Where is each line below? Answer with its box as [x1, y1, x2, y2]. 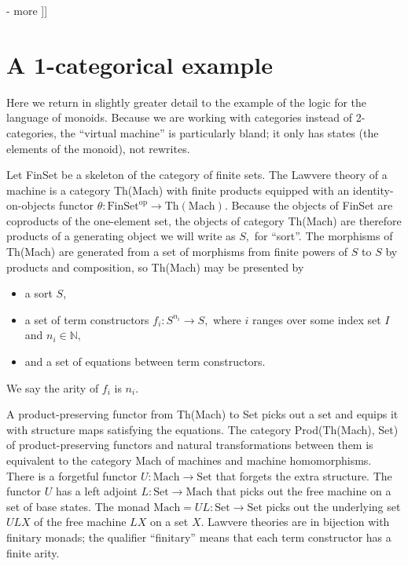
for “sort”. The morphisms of [254, 228, 393, 244]
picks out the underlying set [266, 498, 401, 514]
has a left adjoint [55, 483, 138, 499]
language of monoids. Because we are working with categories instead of [6, 109, 353, 126]
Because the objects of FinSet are [231, 197, 393, 214]
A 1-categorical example [6, 48, 273, 80]
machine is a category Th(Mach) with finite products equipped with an [6, 181, 350, 198]
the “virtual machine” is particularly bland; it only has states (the [60, 124, 379, 141]
